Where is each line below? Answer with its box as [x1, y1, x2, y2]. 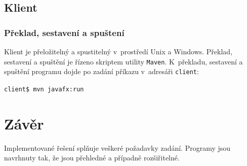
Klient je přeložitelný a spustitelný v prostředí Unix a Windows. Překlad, [4, 46, 233, 56]
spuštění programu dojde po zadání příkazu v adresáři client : [4, 66, 199, 77]
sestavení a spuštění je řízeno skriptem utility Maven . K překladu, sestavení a [4, 56, 243, 67]
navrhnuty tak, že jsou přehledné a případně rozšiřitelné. [4, 152, 180, 163]
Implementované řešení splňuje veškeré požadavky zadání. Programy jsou [4, 142, 231, 153]
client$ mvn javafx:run [4, 85, 84, 93]
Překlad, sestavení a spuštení [4, 26, 125, 39]
